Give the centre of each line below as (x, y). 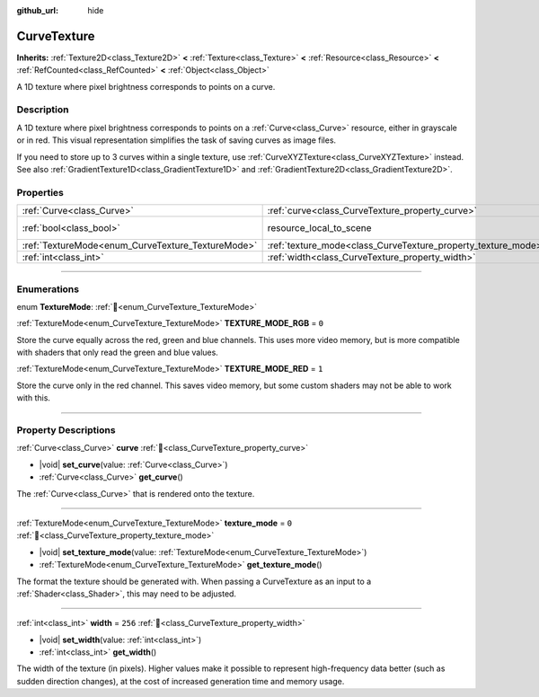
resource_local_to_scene (319, 228)
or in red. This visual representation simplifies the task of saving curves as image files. (177, 140)
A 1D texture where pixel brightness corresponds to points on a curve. (146, 86)
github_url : (37, 10)
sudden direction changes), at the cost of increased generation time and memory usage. (181, 681)
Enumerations (48, 289)
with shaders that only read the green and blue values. (118, 353)
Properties (40, 192)
